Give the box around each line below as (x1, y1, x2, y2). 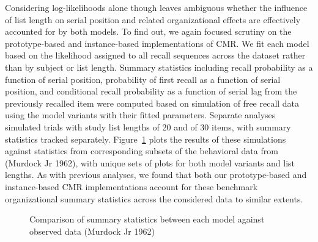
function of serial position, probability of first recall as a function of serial (5, 73, 281, 85)
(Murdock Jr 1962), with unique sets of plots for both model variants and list (5, 156, 295, 169)
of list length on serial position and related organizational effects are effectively (5, 13, 301, 26)
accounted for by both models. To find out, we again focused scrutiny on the (5, 25, 292, 38)
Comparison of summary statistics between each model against (29, 213, 265, 226)
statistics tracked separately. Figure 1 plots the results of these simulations (5, 132, 286, 145)
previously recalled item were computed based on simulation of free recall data (5, 96, 300, 109)
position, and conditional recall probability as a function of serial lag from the (5, 85, 297, 98)
